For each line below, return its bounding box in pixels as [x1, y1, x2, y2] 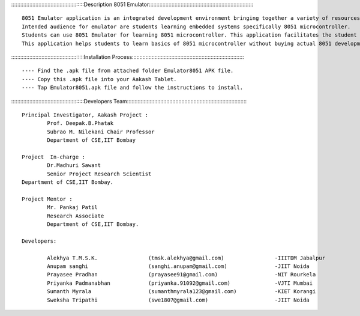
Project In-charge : [22, 153, 85, 160]
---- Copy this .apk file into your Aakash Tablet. [22, 76, 177, 82]
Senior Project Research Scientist [47, 170, 152, 177]
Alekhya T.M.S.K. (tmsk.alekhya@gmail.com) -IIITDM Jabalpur [47, 254, 326, 261]
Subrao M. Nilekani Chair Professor [47, 128, 155, 135]
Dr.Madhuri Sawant [47, 162, 101, 169]
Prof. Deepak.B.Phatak [47, 120, 114, 127]
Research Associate [47, 212, 104, 219]
